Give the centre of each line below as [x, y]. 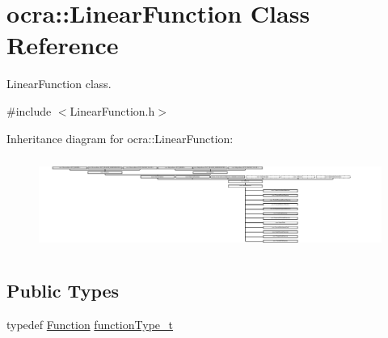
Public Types [63, 290]
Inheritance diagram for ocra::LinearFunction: [120, 138]
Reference [63, 45]
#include [29, 110]
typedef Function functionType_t [90, 324]
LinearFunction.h [112, 110]
